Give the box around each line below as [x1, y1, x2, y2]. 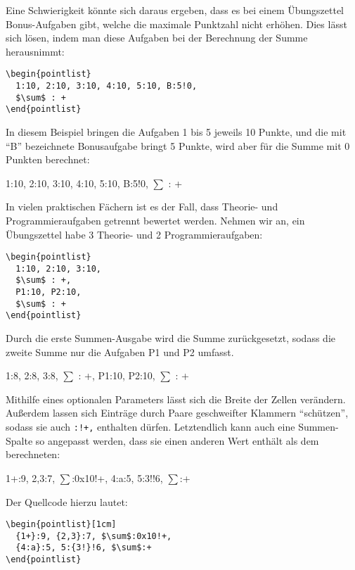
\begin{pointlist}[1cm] [6, 519, 117, 530]
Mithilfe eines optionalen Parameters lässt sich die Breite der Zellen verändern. [6, 391, 346, 406]
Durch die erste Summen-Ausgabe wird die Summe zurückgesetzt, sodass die [6, 331, 335, 346]
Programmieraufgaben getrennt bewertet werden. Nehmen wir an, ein [6, 213, 305, 227]
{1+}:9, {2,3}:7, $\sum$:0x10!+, [15, 531, 172, 541]
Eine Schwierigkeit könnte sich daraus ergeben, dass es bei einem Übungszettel [6, 3, 344, 17]
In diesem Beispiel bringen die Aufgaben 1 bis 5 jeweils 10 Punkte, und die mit [6, 125, 347, 139]
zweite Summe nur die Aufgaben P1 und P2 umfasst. [6, 344, 234, 359]
